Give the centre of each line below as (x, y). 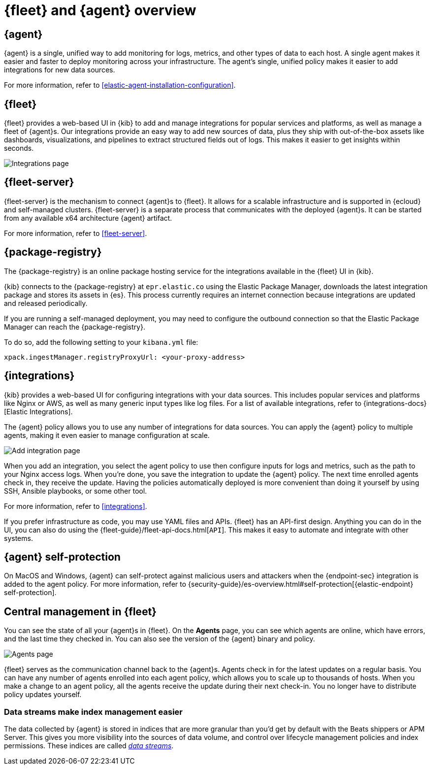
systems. (18, 538)
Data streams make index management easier (93, 712)
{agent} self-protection (62, 557)
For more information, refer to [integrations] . (76, 506)
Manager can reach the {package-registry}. (75, 327)
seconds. (19, 148)
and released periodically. (46, 303)
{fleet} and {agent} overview (100, 10)
